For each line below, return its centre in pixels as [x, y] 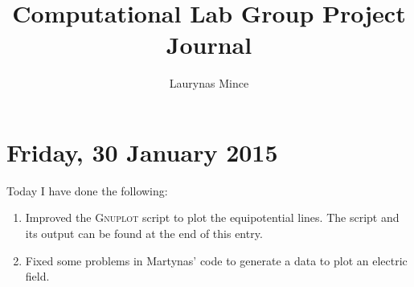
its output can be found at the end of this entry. [144, 234]
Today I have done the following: [87, 190]
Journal [209, 45]
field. [37, 276]
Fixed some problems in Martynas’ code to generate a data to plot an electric [216, 260]
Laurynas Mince [209, 83]
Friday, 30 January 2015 [142, 152]
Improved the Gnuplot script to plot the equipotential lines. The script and [212, 217]
